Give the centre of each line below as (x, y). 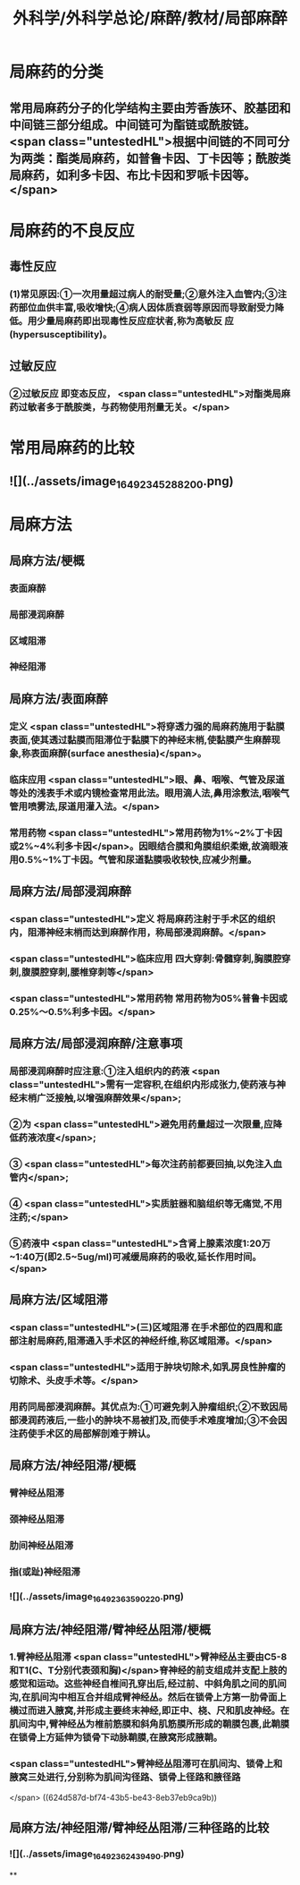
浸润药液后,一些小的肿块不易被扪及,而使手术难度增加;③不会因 (153, 1420)
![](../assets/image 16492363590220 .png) (97, 1597)
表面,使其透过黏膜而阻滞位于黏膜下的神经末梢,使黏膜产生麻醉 (140, 739)
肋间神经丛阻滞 (42, 1546)
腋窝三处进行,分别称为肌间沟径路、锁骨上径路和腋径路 (125, 1778)
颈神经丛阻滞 (37, 1520)
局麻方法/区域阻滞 (59, 1300)
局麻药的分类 (57, 72)
